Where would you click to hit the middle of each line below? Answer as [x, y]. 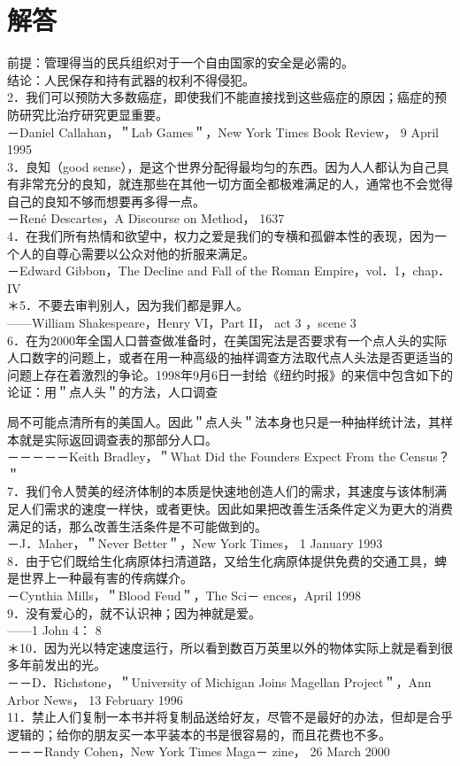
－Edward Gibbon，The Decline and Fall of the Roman [159, 271]
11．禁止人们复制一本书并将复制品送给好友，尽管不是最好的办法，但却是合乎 [230, 717]
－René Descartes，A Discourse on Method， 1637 [146, 218]
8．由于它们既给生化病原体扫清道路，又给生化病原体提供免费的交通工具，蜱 [227, 560]
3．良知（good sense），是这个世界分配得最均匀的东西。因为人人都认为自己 [222, 166]
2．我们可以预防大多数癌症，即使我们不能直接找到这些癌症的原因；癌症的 [221, 97]
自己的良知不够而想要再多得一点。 [106, 201]
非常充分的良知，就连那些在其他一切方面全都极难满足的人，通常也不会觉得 [236, 184]
